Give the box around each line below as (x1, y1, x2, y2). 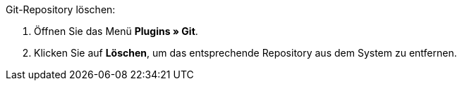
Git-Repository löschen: (6, 3, 116, 15)
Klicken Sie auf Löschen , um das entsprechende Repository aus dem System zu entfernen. (34, 47, 457, 59)
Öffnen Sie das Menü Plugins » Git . (34, 25, 198, 37)
